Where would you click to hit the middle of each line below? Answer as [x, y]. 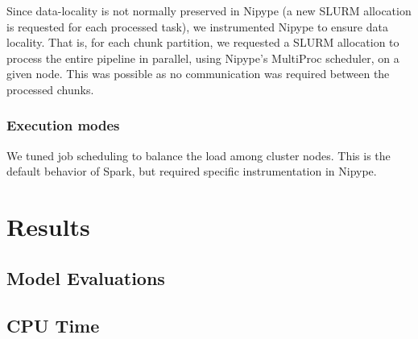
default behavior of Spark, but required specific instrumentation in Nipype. [192, 171]
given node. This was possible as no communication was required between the [198, 74]
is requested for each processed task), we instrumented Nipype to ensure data [197, 26]
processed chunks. [50, 89]
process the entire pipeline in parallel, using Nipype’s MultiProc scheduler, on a [203, 58]
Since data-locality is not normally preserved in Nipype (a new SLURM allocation [209, 10]
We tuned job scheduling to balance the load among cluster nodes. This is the [199, 155]
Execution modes [63, 125]
